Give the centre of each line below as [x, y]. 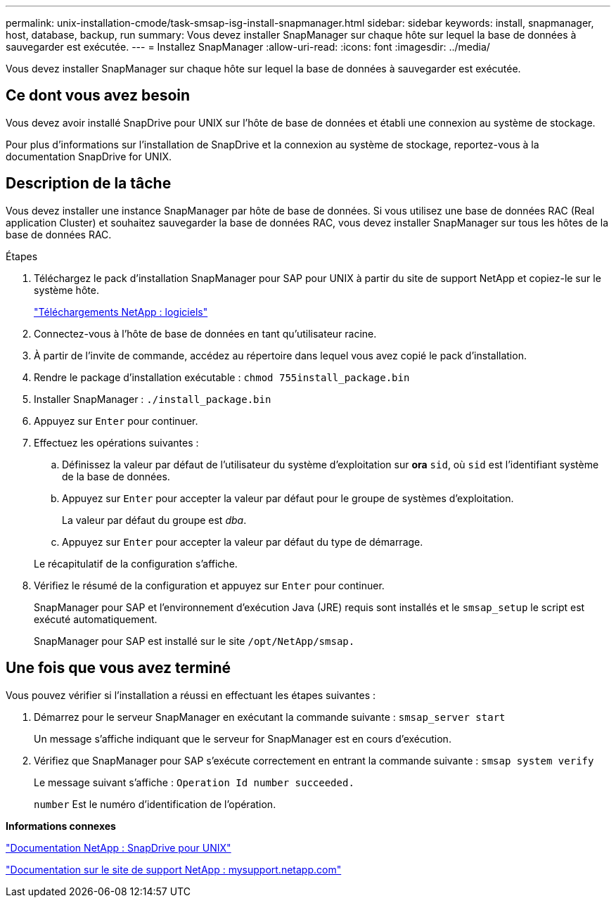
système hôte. [66, 290]
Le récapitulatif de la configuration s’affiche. [136, 563]
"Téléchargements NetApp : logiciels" [121, 312]
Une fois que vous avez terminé [118, 668]
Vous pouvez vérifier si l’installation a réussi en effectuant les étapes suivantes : [191, 695]
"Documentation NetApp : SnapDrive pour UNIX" [118, 847]
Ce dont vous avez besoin [98, 96]
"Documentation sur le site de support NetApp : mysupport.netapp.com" [174, 869]
